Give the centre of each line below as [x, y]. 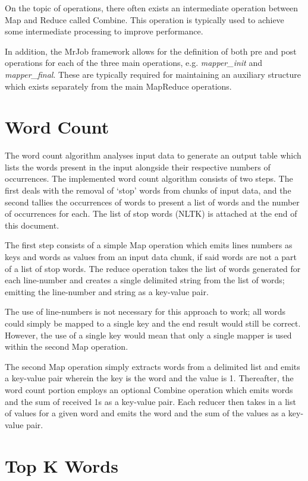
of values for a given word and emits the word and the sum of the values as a [145, 413]
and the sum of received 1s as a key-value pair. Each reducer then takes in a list [150, 401]
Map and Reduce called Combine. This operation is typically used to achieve [144, 19]
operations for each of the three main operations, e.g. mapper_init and [133, 63]
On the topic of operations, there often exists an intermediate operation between [152, 8]
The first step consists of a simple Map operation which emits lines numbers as [149, 245]
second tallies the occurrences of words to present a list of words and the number [152, 202]
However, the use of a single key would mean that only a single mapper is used [148, 335]
